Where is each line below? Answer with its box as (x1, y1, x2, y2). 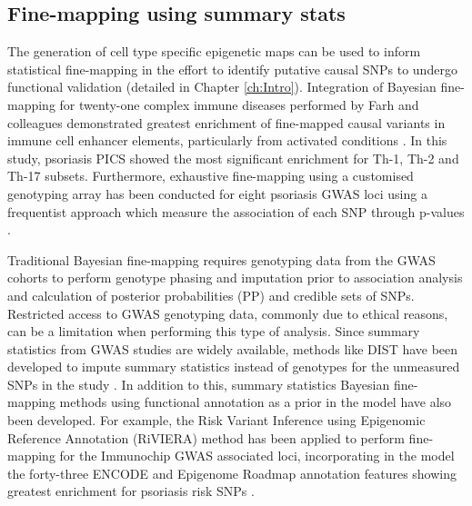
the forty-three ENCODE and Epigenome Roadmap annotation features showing (7, 463, 457, 482)
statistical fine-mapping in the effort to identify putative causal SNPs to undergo (7, 59, 457, 78)
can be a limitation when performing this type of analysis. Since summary (7, 322, 420, 341)
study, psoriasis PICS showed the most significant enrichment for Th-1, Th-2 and (7, 148, 459, 167)
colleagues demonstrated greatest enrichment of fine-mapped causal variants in (7, 113, 446, 132)
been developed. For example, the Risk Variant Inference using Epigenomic (7, 411, 426, 430)
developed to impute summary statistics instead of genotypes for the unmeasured (7, 357, 460, 376)
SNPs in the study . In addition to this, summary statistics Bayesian (7, 374, 390, 393)
